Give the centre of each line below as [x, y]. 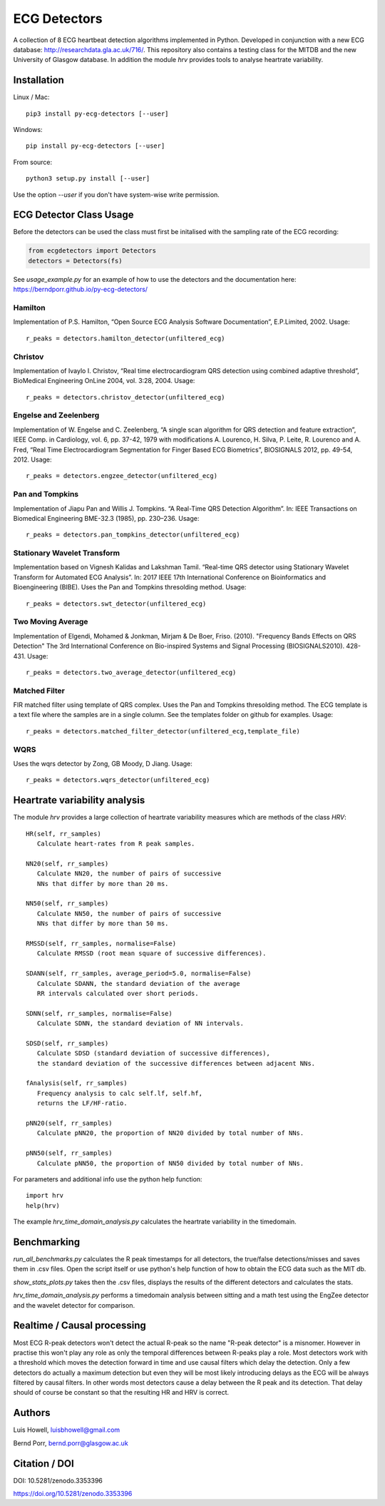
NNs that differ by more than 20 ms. [103, 884]
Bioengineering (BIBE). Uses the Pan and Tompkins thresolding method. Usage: [130, 587]
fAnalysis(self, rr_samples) [77, 1083]
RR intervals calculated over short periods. [118, 993]
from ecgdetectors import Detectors [92, 251]
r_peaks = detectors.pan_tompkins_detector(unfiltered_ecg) [133, 535]
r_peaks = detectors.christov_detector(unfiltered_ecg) [125, 397]
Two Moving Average [51, 622]
